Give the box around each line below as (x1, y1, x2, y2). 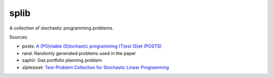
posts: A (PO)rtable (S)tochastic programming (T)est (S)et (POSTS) (22, 43, 162, 49)
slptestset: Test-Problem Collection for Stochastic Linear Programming (22, 64, 169, 70)
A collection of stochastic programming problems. (9, 25, 114, 31)
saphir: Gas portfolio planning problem (22, 57, 102, 63)
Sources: (9, 34, 28, 40)
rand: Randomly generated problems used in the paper (22, 50, 136, 56)
